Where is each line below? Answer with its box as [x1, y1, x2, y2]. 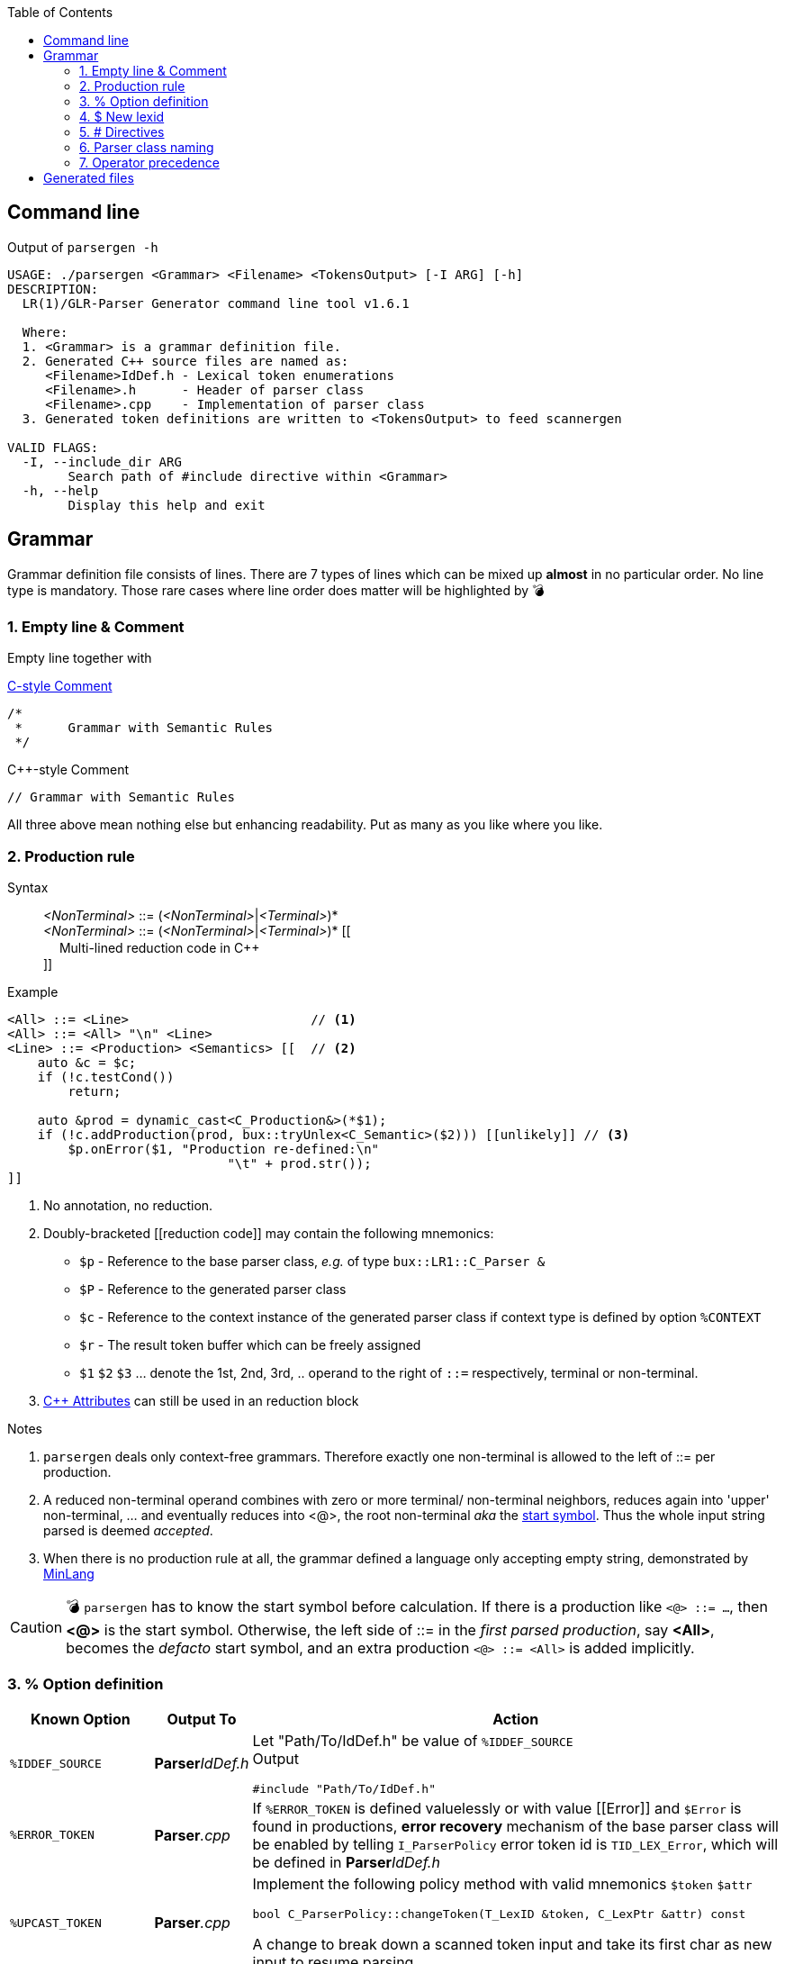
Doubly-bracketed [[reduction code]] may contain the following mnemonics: [43, 1226, 494, 1242]
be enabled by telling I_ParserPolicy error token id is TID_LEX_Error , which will [252, 1834, 779, 1853]
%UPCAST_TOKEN [10, 1915, 102, 1930]
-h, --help [22, 483, 99, 498]
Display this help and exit [68, 497, 266, 512]
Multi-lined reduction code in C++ [59, 940, 260, 956]
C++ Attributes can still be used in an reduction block [43, 1393, 359, 1409]
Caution [10, 1617, 63, 1636]
